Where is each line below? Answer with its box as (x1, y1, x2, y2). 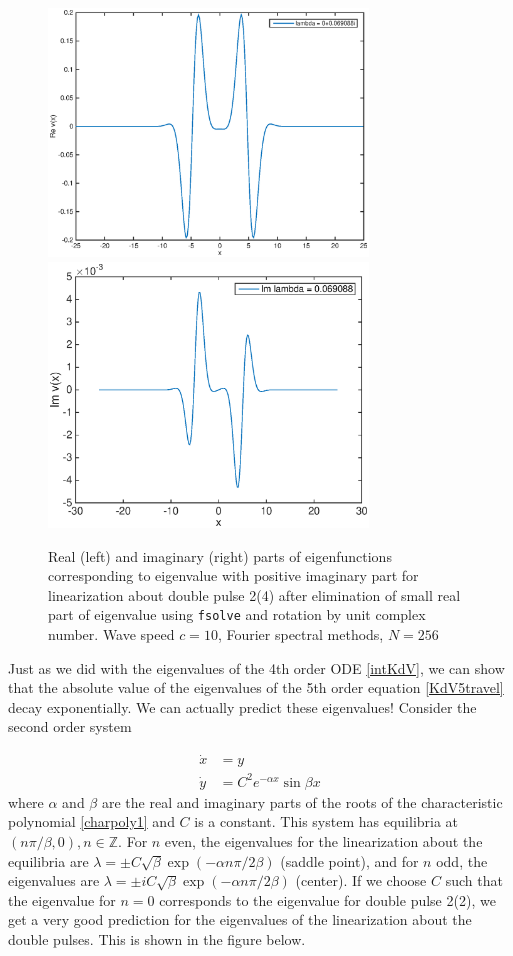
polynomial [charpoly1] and (8, 811, 175, 832)
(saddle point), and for (280, 850, 419, 871)
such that (445, 870, 503, 891)
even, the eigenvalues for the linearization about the (164, 831, 483, 851)
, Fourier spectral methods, (217, 624, 384, 645)
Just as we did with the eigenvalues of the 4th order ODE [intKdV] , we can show (8, 657, 505, 678)
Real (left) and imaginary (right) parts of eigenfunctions (48, 545, 392, 566)
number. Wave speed (48, 624, 175, 645)
